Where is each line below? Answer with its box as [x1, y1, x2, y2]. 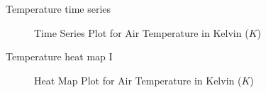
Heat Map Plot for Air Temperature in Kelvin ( [34, 72, 242, 87]
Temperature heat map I [6, 49, 113, 64]
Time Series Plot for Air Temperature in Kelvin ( [34, 25, 249, 40]
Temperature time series [6, 1, 111, 16]
